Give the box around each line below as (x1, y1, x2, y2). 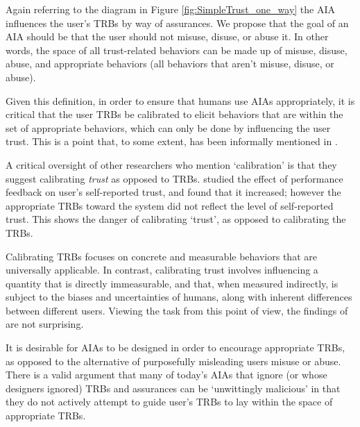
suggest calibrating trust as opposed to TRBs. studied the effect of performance (6, 171, 343, 185)
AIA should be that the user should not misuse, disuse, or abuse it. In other (6, 29, 329, 44)
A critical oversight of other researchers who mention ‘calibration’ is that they (6, 157, 337, 171)
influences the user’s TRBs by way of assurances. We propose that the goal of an (6, 15, 349, 30)
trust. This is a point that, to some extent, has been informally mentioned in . (6, 134, 338, 149)
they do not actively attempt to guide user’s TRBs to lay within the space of (6, 394, 333, 409)
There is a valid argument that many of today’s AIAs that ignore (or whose (6, 367, 327, 382)
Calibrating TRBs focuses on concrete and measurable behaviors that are (6, 249, 317, 263)
